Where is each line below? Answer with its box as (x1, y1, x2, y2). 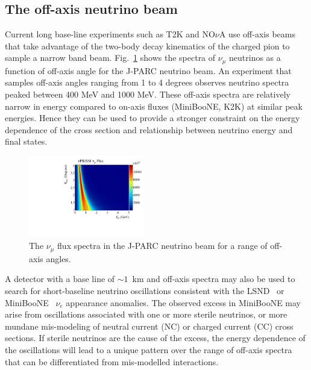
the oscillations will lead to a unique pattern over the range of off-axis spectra (5, 343, 292, 356)
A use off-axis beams (219, 28, 295, 40)
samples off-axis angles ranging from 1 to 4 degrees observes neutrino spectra (5, 76, 289, 89)
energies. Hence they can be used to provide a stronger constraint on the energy (5, 111, 300, 124)
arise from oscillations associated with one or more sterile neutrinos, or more (5, 308, 287, 321)
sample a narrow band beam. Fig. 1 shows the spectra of (5, 51, 216, 64)
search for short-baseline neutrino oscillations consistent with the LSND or (5, 284, 284, 297)
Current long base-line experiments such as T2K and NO (5, 28, 215, 40)
